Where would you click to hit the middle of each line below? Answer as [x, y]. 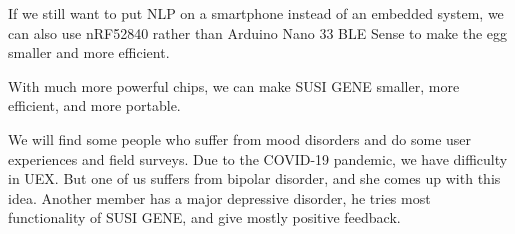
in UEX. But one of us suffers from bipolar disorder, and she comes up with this [254, 178]
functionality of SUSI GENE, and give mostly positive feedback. [204, 217]
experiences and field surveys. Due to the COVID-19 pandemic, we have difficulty [258, 158]
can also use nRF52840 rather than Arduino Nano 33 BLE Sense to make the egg [258, 32]
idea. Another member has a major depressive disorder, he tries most [219, 197]
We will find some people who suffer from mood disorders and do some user [240, 138]
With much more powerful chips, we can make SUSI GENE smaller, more [234, 85]
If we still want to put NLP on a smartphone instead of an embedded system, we [256, 13]
